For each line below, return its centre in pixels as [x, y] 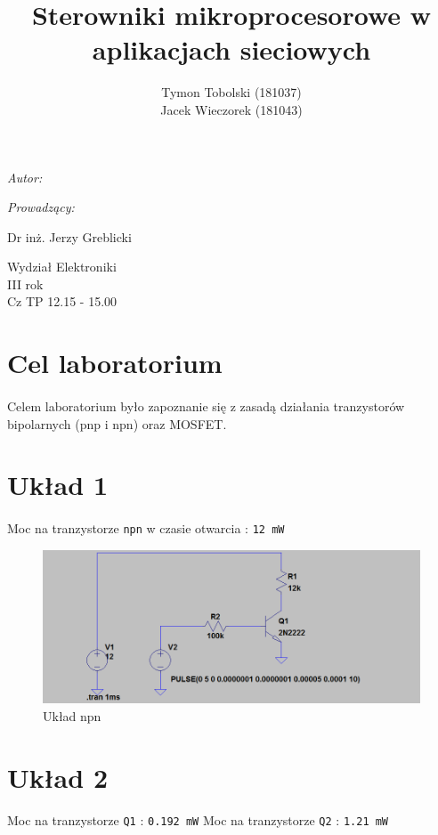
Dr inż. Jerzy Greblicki [69, 236]
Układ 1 [57, 485]
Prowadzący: [41, 207]
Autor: [25, 177]
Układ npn [72, 715]
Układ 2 [57, 777]
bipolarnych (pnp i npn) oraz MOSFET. [117, 423]
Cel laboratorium [115, 363]
